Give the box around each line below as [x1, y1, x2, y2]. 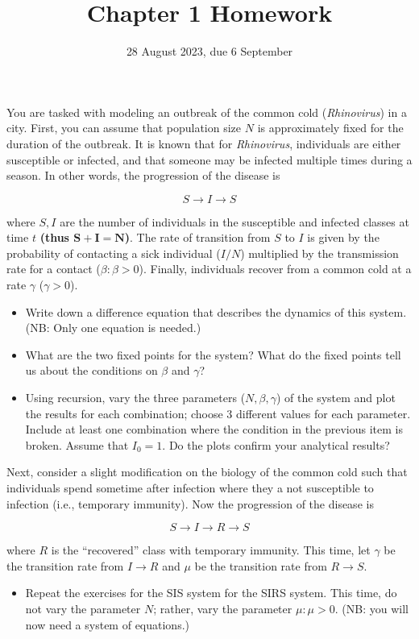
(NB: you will [342, 600, 409, 616]
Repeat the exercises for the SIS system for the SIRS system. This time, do [25, 584, 397, 601]
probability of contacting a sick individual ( [6, 244, 221, 261]
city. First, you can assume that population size [6, 119, 242, 136]
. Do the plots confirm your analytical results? [162, 436, 390, 453]
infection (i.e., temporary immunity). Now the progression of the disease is [6, 495, 374, 512]
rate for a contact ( [6, 260, 101, 277]
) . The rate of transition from [124, 229, 271, 246]
